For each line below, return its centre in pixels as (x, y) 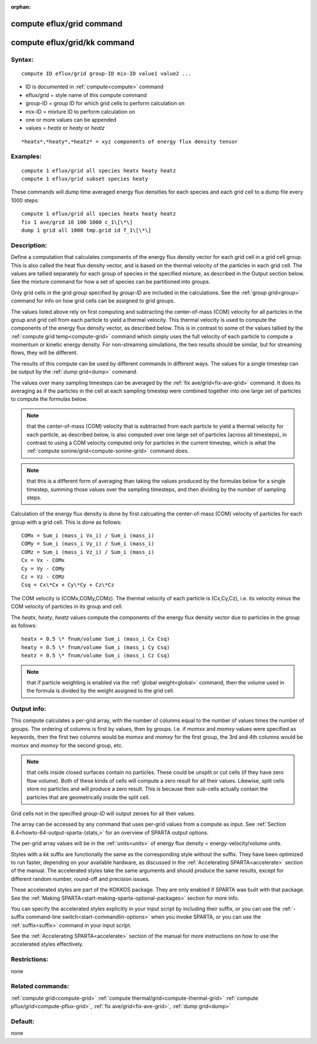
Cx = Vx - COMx (43, 560)
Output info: (28, 709)
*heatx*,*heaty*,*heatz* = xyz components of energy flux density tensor (130, 142)
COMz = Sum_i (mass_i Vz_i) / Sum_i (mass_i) (88, 552)
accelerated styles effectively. (47, 944)
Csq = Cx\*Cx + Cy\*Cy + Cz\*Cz (68, 585)
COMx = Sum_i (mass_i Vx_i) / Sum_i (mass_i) (88, 536)
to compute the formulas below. (49, 399)
